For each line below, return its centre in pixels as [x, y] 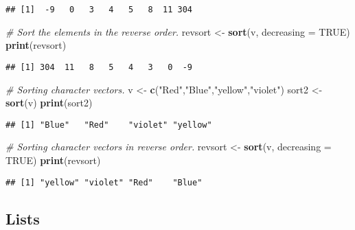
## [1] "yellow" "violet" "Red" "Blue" [104, 182]
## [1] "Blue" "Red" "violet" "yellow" [109, 125]
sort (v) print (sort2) [49, 103]
